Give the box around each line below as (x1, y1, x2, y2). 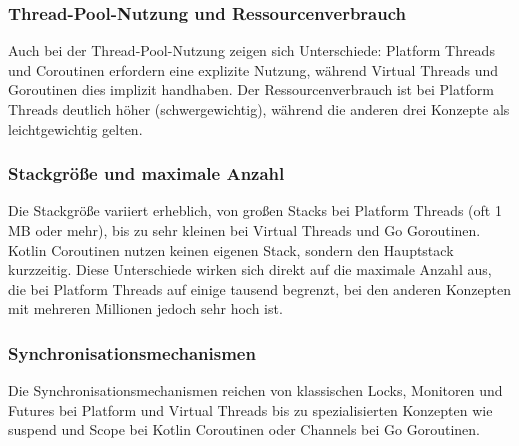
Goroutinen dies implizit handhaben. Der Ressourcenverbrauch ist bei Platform (8, 79, 494, 100)
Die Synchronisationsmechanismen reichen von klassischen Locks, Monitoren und (8, 380, 503, 401)
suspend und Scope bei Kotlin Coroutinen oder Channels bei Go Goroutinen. (8, 419, 480, 440)
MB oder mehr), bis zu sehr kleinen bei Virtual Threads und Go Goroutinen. (8, 220, 481, 240)
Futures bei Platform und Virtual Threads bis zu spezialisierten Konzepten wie (8, 399, 493, 420)
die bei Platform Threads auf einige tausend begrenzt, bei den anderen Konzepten (8, 278, 511, 299)
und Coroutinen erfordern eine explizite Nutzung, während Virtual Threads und (8, 59, 499, 80)
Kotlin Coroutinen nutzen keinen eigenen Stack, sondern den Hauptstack (8, 239, 454, 260)
